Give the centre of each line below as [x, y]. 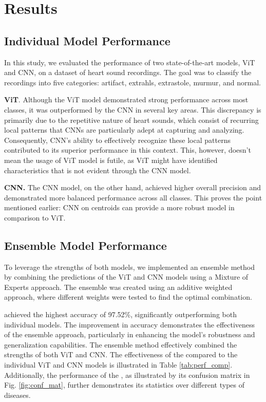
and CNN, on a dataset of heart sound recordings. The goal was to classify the [128, 72]
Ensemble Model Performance [85, 245]
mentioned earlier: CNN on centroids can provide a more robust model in [119, 207]
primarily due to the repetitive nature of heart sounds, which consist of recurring [131, 120]
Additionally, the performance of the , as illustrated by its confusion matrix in [127, 374]
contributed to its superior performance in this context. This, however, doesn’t [128, 150]
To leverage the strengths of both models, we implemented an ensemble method [129, 267]
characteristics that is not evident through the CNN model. [98, 170]
